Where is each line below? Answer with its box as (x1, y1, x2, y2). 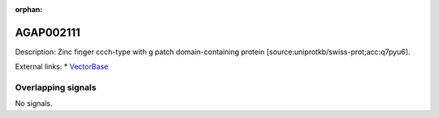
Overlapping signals (15, 82, 97, 93)
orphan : (15, 5, 43, 14)
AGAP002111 (15, 25, 80, 40)
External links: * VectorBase (15, 61, 109, 72)
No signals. (15, 99, 53, 108)
